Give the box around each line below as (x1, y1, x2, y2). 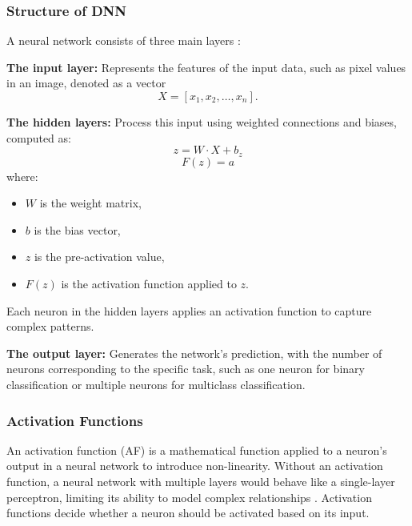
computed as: (6, 129, 71, 146)
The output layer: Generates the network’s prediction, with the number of (6, 344, 382, 361)
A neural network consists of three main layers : (6, 32, 241, 49)
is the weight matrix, (39, 195, 142, 211)
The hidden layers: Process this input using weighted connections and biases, (6, 114, 397, 130)
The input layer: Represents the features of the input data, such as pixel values (6, 58, 406, 75)
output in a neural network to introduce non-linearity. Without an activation (6, 457, 383, 474)
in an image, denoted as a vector (6, 74, 166, 91)
